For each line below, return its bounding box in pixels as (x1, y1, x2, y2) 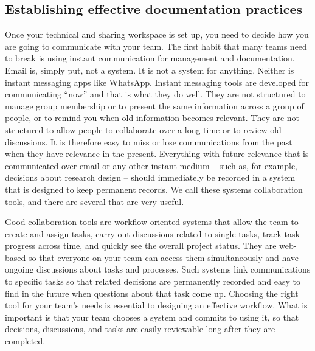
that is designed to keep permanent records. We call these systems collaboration (5, 182, 303, 195)
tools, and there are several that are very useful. (5, 195, 184, 207)
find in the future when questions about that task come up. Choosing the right (5, 287, 299, 299)
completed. (5, 335, 46, 347)
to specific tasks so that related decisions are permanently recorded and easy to (5, 275, 301, 288)
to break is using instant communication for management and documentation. (5, 52, 295, 64)
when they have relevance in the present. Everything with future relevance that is (5, 147, 309, 160)
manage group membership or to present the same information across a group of (5, 99, 304, 112)
